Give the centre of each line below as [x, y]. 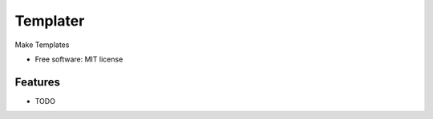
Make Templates [42, 45]
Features [37, 82]
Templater [50, 21]
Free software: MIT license [79, 59]
